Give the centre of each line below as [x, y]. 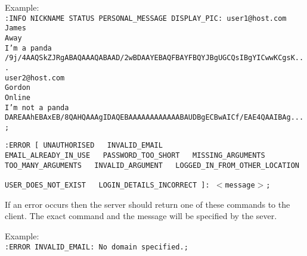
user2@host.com [35, 78]
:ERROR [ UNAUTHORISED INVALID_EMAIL [84, 146]
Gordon [18, 88]
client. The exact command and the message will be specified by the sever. [141, 216]
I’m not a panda [37, 107]
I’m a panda [28, 48]
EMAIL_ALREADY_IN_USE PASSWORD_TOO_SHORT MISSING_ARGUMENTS [135, 156]
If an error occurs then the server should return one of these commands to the [148, 204]
